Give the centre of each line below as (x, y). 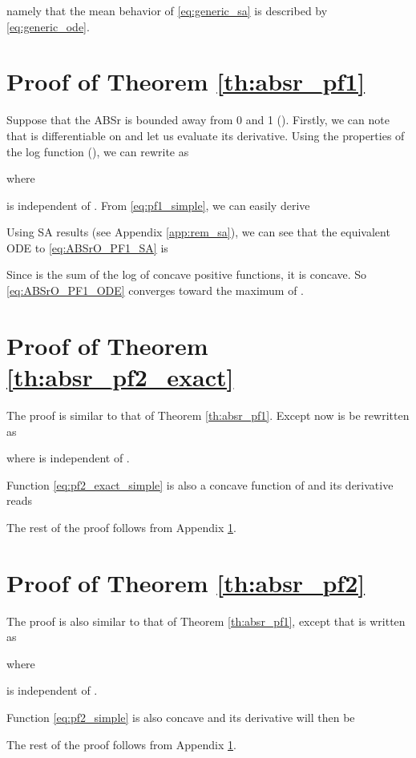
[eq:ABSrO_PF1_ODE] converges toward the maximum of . (155, 290)
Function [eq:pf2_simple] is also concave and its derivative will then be (181, 718)
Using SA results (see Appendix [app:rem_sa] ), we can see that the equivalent (198, 232)
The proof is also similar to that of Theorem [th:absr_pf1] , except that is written (206, 621)
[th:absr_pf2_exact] (120, 377)
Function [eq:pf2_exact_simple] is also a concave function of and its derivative (200, 484)
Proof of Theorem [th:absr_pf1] (186, 81)
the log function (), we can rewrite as (98, 151)
